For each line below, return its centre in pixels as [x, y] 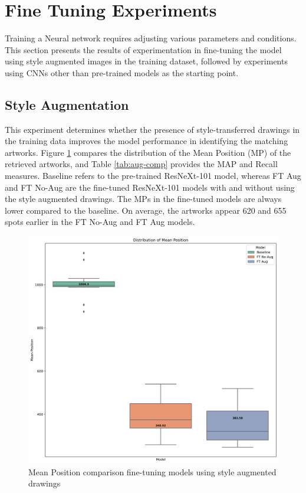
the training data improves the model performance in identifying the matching [147, 141]
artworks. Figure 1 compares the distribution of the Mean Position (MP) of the [148, 152]
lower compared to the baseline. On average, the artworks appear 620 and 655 [146, 210]
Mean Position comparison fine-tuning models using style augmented [152, 471]
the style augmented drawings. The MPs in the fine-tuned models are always [143, 199]
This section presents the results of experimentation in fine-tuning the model [143, 49]
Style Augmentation [67, 104]
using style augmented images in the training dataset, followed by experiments [146, 61]
